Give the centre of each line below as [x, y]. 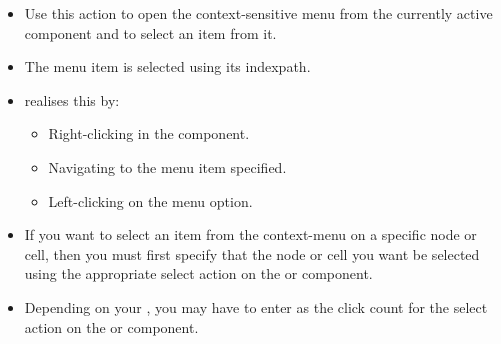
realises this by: [72, 99]
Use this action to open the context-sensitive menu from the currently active [258, 13]
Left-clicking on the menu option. [150, 200]
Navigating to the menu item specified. [167, 166]
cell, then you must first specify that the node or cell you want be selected [252, 253]
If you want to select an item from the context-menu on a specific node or [250, 234]
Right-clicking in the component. [149, 133]
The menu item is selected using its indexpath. [167, 66]
